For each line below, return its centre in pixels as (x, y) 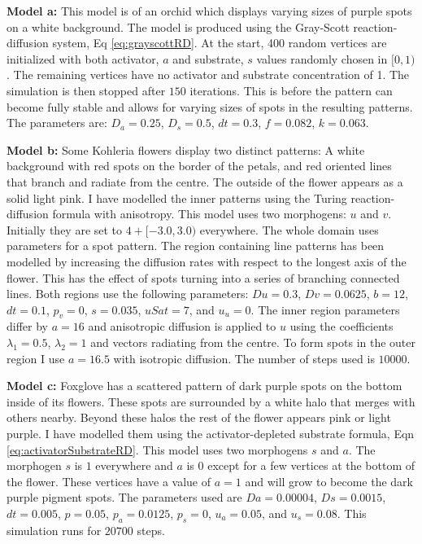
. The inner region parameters (325, 309)
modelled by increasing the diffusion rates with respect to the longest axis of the (207, 261)
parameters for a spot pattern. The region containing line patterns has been (196, 246)
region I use (36, 358)
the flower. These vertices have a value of (109, 481)
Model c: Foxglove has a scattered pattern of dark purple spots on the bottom (204, 386)
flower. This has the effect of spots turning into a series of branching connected (203, 277)
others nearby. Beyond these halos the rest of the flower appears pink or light (199, 417)
